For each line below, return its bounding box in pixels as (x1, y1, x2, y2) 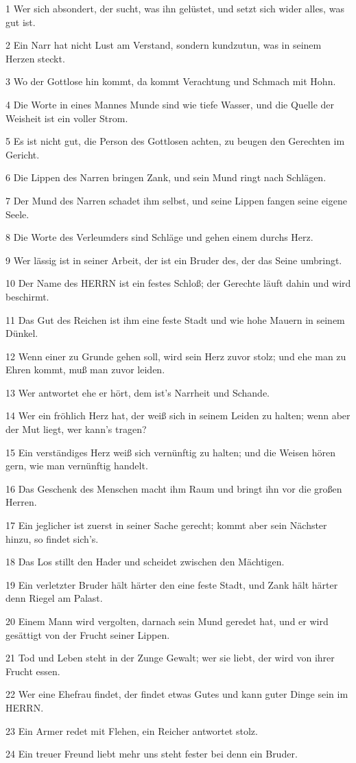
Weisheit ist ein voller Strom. (5, 110, 128, 125)
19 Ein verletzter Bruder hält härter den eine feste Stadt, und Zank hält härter (5, 577, 338, 591)
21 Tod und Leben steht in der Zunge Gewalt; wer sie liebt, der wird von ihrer (5, 650, 335, 665)
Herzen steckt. (5, 51, 65, 65)
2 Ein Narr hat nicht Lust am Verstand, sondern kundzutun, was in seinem (5, 38, 322, 52)
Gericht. (5, 147, 40, 161)
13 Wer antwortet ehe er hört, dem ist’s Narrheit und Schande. (5, 385, 270, 399)
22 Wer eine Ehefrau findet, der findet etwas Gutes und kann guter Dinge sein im (5, 687, 348, 701)
